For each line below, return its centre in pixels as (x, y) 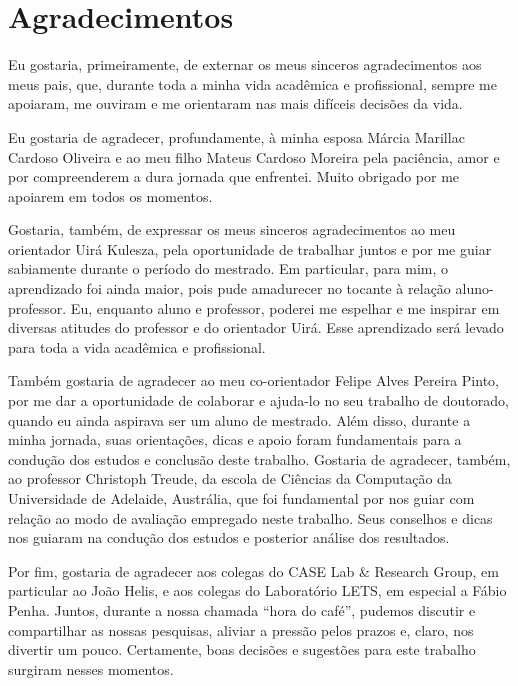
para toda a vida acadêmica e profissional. (137, 346)
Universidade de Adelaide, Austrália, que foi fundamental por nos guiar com (241, 498)
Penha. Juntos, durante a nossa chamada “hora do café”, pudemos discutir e (242, 609)
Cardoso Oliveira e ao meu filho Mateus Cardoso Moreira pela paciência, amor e (254, 156)
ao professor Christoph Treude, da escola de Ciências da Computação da (230, 478)
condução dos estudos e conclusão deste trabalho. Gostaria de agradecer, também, (259, 458)
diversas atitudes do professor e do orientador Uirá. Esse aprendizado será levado (256, 327)
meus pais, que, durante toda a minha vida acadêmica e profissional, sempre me (252, 83)
